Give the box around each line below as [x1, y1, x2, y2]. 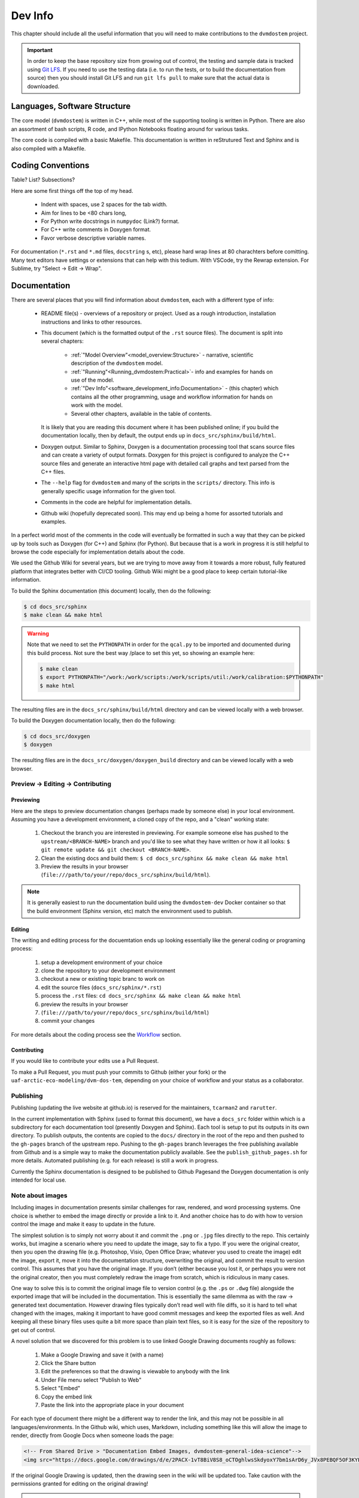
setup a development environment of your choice [41, 959, 163, 966]
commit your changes [41, 1017, 95, 1025]
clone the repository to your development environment [41, 967, 176, 974]
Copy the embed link [41, 1393, 93, 1400]
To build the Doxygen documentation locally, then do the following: [11, 717, 176, 724]
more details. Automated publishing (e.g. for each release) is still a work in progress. [11, 1157, 219, 1164]
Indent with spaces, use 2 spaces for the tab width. [41, 201, 168, 208]
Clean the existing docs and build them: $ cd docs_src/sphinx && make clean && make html [41, 854, 288, 862]
